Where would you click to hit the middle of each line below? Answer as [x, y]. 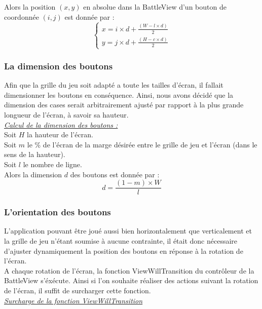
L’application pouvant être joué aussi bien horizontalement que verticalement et [128, 231]
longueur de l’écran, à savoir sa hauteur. [66, 115]
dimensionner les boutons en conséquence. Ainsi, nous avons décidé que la [119, 94]
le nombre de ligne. [52, 164]
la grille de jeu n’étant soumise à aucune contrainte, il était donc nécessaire [121, 241]
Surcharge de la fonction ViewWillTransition [73, 300]
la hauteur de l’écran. [60, 134]
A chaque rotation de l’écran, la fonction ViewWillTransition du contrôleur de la [129, 270]
